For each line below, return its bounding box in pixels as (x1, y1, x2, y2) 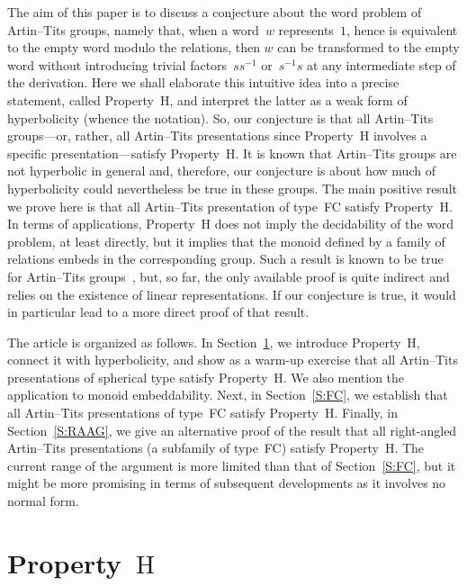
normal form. (7, 491, 79, 510)
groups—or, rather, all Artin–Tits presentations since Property (7, 126, 354, 145)
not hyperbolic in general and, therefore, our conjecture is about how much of (7, 161, 436, 180)
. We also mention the (283, 367, 405, 386)
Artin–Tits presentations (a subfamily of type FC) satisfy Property (7, 438, 379, 457)
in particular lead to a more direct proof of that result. (7, 302, 310, 321)
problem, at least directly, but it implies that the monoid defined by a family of (7, 231, 445, 250)
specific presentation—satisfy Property (7, 143, 220, 162)
